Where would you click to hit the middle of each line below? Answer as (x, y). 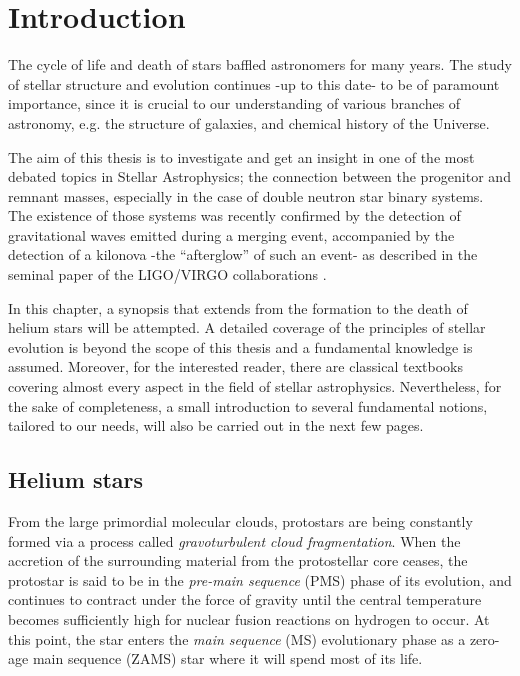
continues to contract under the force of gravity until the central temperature (245, 599)
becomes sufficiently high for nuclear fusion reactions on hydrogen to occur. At (249, 618)
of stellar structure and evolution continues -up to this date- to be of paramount (254, 83)
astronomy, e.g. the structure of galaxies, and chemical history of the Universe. (249, 122)
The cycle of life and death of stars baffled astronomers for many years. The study (260, 64)
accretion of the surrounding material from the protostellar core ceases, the (238, 560)
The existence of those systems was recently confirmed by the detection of (234, 215)
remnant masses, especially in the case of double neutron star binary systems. (246, 195)
